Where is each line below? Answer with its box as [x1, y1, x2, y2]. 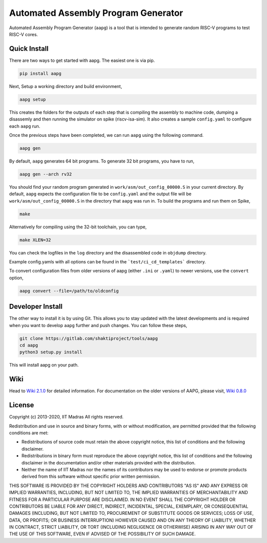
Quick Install [9, 44, 49, 53]
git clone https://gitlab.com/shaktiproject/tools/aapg [19, 335, 158, 341]
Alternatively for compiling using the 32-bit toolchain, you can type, [9, 224, 147, 230]
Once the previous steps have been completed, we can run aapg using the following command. [9, 132, 204, 138]
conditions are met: [9, 430, 49, 436]
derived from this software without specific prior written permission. [21, 473, 161, 479]
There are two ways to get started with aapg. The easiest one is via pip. [9, 57, 155, 63]
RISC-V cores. [9, 31, 38, 37]
